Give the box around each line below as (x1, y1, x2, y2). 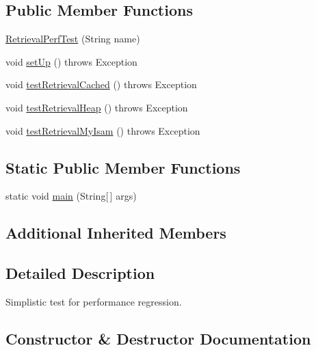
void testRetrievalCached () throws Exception (5, 77, 197, 92)
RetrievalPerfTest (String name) (5, 31, 140, 46)
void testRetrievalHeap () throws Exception (5, 100, 188, 114)
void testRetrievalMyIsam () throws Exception (5, 123, 200, 137)
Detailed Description (5, 262, 155, 284)
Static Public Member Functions (5, 157, 241, 178)
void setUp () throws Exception (5, 54, 137, 68)
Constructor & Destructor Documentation (5, 327, 311, 349)
